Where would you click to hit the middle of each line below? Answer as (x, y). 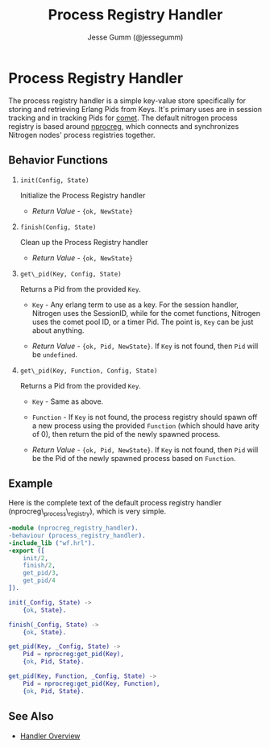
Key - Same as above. (68, 401)
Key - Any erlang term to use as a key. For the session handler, (135, 305)
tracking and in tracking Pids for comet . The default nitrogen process (123, 118)
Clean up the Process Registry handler (84, 242)
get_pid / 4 (39, 581)
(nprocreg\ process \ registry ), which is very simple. (87, 512)
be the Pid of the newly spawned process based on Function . (134, 458)
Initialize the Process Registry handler (83, 195)
